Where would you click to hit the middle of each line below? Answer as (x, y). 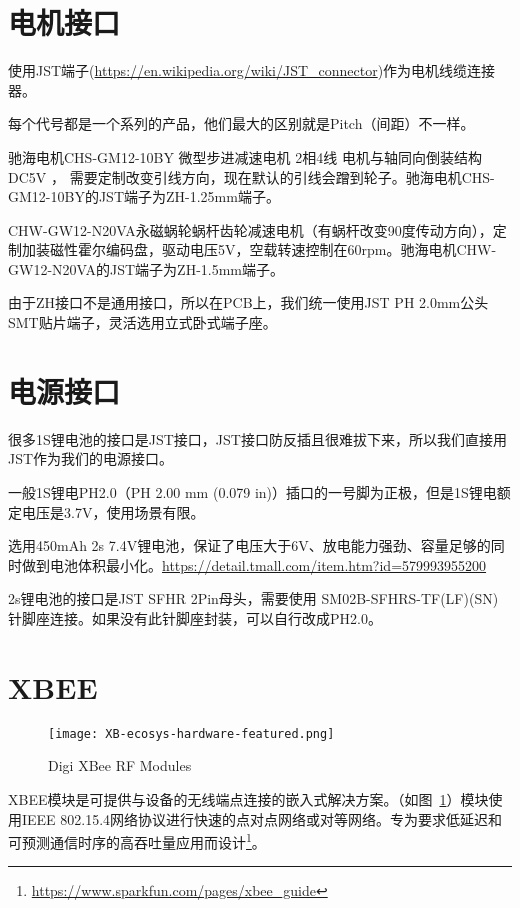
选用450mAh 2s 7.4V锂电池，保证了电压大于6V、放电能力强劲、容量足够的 (249, 545)
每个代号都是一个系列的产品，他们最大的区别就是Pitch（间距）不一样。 (241, 123)
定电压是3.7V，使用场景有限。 (106, 511)
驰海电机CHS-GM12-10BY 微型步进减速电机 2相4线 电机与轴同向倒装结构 (245, 156)
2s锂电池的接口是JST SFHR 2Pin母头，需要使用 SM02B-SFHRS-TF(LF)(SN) (253, 598)
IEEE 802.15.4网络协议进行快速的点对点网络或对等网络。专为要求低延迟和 (262, 818)
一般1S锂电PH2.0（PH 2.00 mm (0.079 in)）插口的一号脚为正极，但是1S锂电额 (259, 491)
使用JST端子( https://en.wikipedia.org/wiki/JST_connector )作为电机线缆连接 (252, 70)
